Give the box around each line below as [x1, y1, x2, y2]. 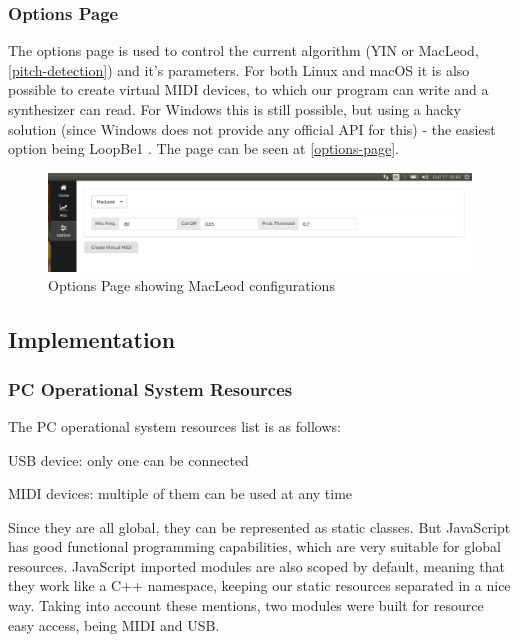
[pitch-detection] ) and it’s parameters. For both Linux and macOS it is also [8, 59, 470, 80]
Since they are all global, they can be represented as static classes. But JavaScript [8, 516, 511, 537]
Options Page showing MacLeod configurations [48, 275, 335, 296]
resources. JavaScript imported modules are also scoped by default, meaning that [8, 555, 505, 576]
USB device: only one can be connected [8, 449, 249, 470]
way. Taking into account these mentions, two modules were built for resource [8, 595, 484, 616]
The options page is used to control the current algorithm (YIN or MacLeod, [8, 40, 479, 61]
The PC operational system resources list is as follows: [8, 415, 341, 436]
